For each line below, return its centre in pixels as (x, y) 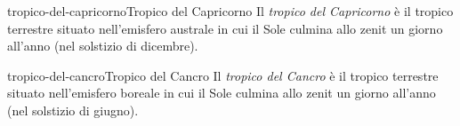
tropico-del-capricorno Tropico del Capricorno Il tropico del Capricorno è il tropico (230, 11)
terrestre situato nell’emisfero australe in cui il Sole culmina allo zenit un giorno (225, 28)
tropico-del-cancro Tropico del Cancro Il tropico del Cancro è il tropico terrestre (223, 75)
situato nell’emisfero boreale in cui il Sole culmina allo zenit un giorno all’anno (222, 93)
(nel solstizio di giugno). (73, 110)
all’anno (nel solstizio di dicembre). (103, 46)
